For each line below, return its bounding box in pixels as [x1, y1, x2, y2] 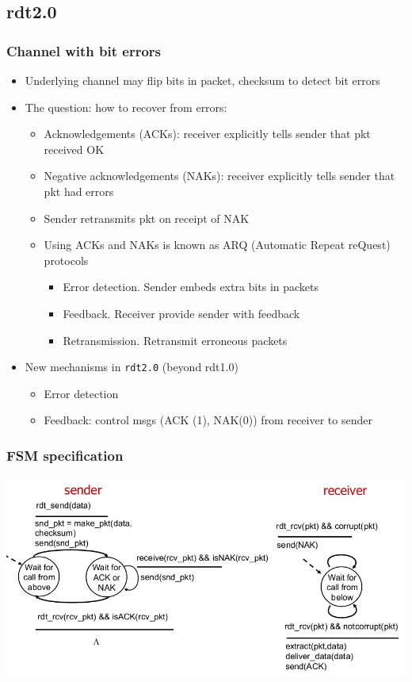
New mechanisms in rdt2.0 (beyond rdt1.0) [25, 358, 238, 375]
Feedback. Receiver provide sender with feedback [63, 305, 300, 321]
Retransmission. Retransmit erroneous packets [63, 331, 288, 348]
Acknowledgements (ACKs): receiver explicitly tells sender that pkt [44, 125, 371, 142]
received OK [44, 140, 105, 157]
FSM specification [6, 445, 124, 465]
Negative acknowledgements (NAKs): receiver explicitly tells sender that [44, 167, 395, 184]
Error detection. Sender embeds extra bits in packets [63, 278, 319, 295]
